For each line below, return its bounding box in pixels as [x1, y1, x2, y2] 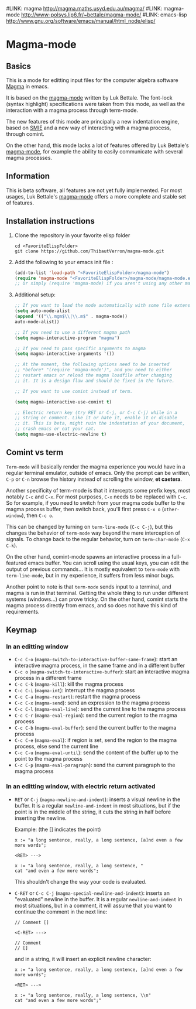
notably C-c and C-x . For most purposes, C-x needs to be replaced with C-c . [6, 493, 187, 500]
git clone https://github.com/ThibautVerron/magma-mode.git [14, 248, 164, 254]
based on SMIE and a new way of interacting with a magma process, [6, 124, 171, 131]
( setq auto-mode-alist [14, 308, 70, 314]
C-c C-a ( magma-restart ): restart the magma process [14, 693, 140, 700]
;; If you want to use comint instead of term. [14, 388, 133, 394]
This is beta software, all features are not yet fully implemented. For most [6, 187, 183, 194]
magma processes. [6, 155, 53, 161]
